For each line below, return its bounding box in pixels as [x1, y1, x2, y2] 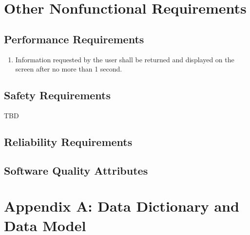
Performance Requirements [4, 31, 144, 46]
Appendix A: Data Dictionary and [4, 196, 239, 216]
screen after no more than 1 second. [15, 64, 122, 74]
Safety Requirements [4, 88, 111, 103]
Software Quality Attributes [4, 163, 148, 178]
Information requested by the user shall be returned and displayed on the [15, 54, 234, 64]
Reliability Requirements [4, 134, 133, 149]
